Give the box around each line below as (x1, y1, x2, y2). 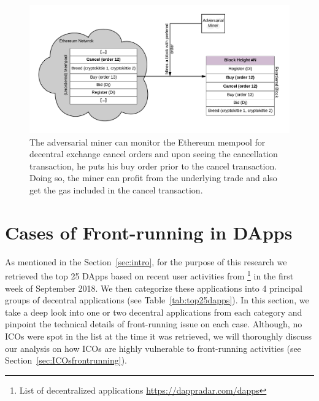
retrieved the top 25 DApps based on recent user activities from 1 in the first (5, 268, 294, 282)
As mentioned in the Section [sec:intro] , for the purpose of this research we (5, 255, 287, 268)
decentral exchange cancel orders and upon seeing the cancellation (29, 147, 278, 160)
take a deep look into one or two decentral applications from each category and (5, 305, 302, 318)
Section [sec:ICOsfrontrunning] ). (5, 354, 128, 367)
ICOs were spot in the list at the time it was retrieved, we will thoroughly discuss (5, 330, 312, 342)
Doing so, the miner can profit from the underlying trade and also (29, 171, 277, 184)
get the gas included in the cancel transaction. (29, 184, 203, 197)
